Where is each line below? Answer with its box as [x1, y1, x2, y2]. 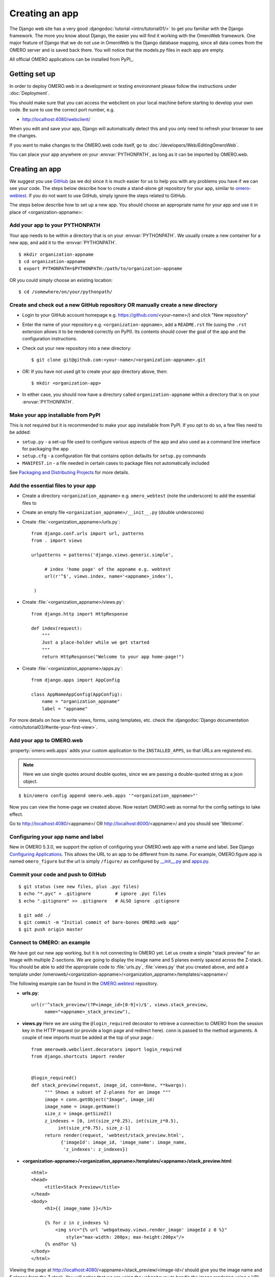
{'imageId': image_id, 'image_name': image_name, [60, 1139, 187, 1145]
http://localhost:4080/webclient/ [22, 116, 91, 122]
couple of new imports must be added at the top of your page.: [22, 1034, 154, 1040]
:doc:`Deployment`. [9, 90, 50, 97]
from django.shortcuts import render [31, 1054, 126, 1059]
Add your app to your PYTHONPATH [9, 222, 100, 229]
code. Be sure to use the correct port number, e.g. [9, 107, 115, 113]
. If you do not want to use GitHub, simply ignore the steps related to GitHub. [26, 192, 187, 199]
